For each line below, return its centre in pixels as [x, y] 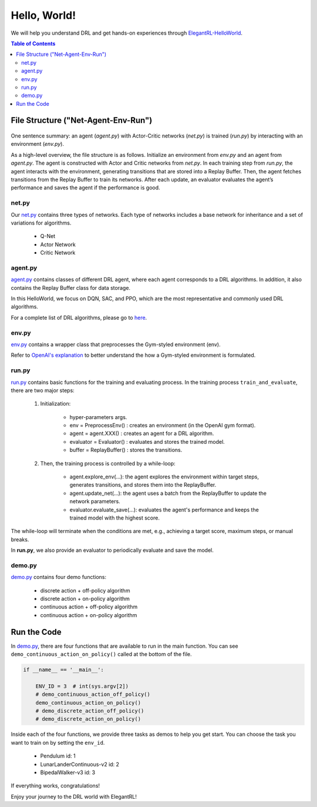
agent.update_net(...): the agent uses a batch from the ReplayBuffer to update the [168, 493]
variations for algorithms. [41, 223]
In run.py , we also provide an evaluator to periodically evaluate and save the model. [112, 550]
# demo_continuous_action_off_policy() [93, 694]
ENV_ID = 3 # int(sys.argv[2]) [82, 686]
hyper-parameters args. [98, 417]
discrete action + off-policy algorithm [85, 590]
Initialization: [55, 404]
